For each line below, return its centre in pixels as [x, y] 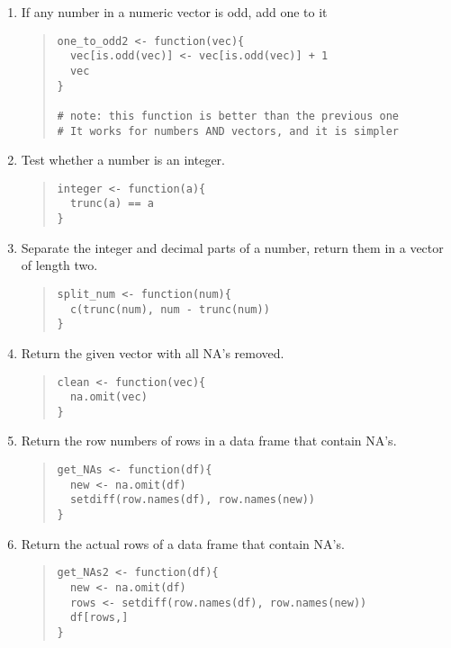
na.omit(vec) [108, 397]
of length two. [59, 265]
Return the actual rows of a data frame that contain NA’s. [183, 543]
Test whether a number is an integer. [123, 160]
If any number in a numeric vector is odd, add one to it [174, 12]
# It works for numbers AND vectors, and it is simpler [228, 131]
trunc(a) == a [112, 204]
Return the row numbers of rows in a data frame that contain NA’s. [209, 441]
